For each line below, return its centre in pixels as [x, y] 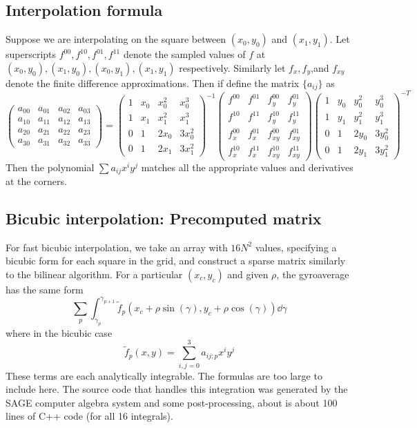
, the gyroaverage [313, 274]
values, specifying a [296, 247]
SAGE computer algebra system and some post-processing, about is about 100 [172, 402]
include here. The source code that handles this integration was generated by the [177, 389]
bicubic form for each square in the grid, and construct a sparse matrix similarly [176, 261]
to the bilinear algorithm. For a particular [94, 274]
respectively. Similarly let [232, 67]
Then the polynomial [50, 167]
